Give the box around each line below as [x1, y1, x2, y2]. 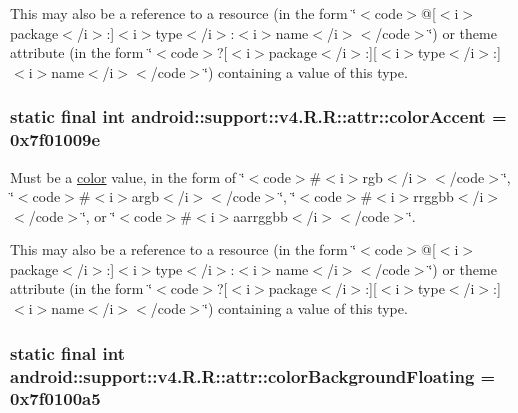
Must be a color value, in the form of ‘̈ [10, 166, 245, 187]
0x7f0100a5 [10, 386, 101, 411]
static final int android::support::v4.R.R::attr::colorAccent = [10, 104, 507, 129]
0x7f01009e [10, 127, 101, 152]
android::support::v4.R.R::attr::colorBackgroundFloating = [10, 363, 496, 388]
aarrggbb [233, 205, 288, 226]
